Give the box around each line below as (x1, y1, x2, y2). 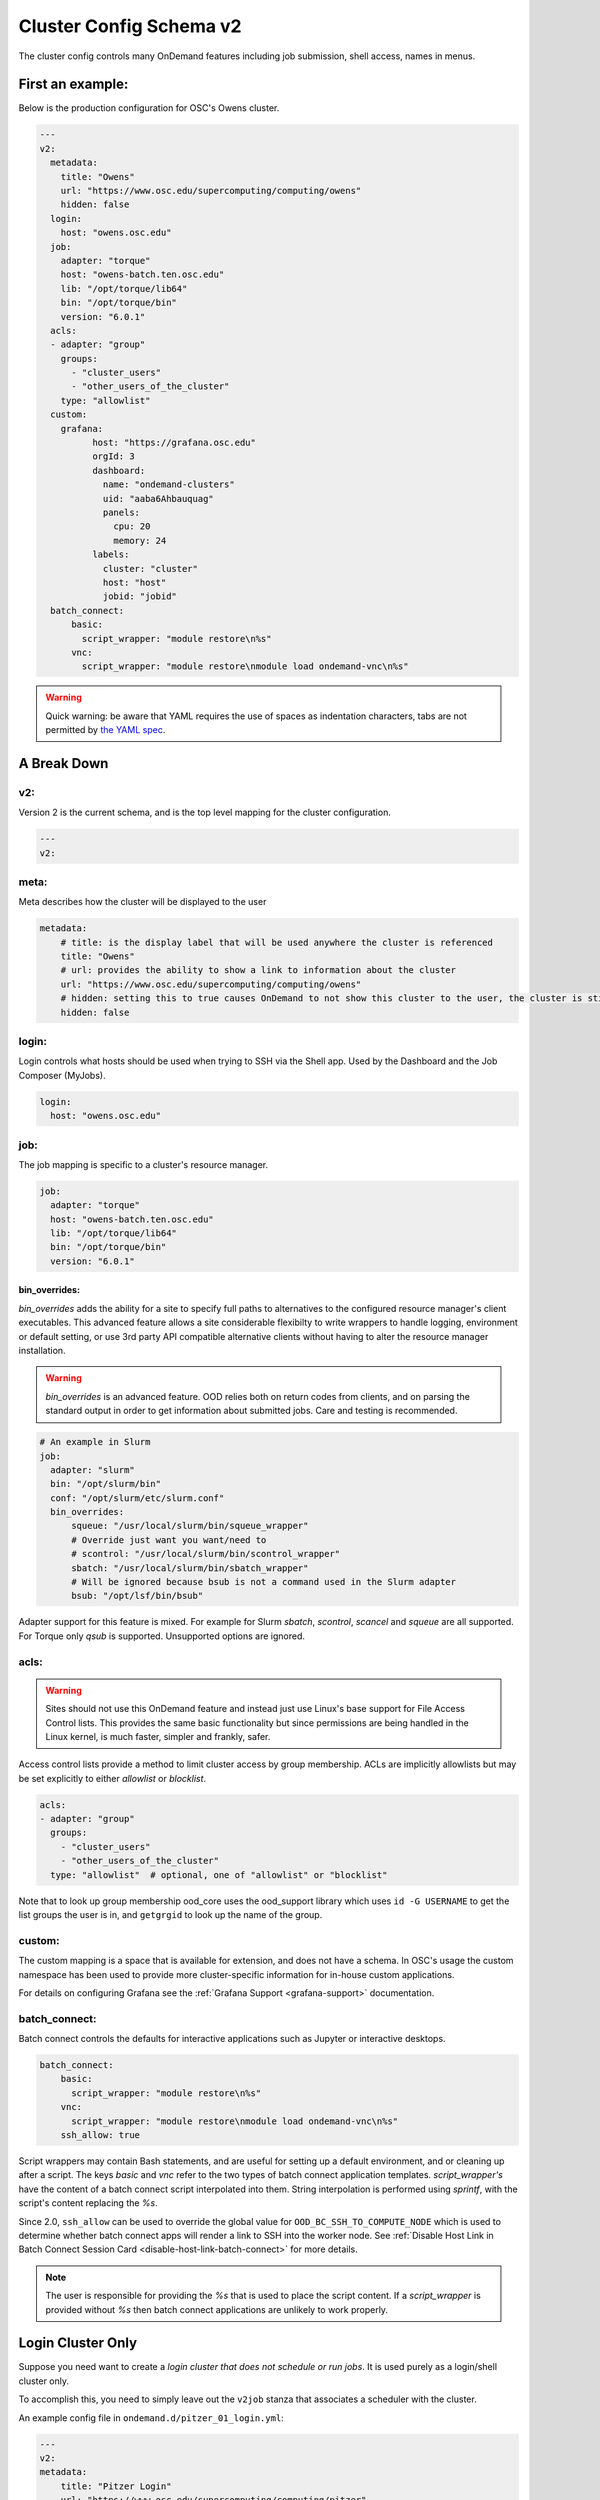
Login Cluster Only (18, 2335, 138, 2352)
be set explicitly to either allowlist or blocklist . (18, 1772, 207, 1784)
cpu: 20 (113, 521, 151, 532)
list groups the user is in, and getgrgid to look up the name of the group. (18, 1909, 323, 1921)
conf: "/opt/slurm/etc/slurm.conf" (50, 1492, 225, 1504)
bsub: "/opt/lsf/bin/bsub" (71, 1590, 204, 1602)
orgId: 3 (91, 451, 135, 462)
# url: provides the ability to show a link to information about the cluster (60, 965, 457, 976)
